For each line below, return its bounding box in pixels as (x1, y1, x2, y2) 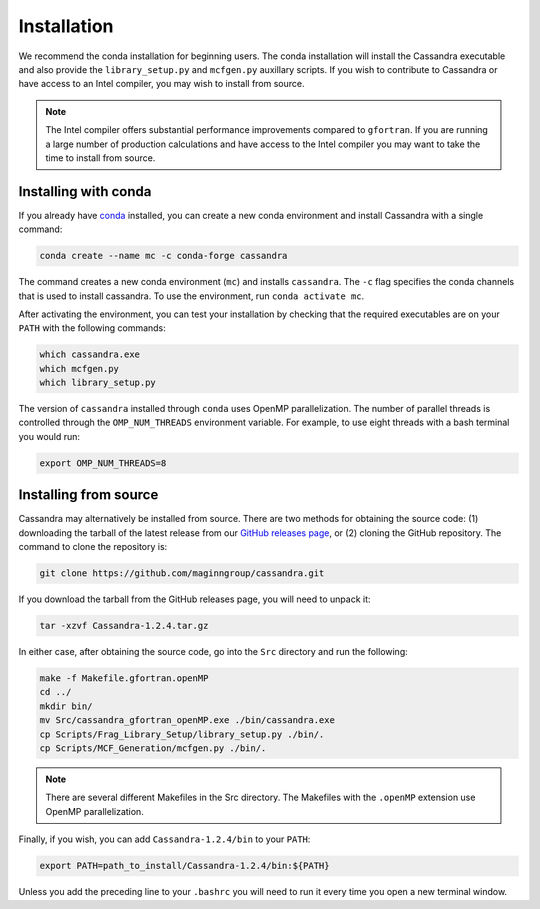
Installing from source (18, 486, 159, 504)
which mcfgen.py (39, 363, 120, 374)
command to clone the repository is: (18, 541, 168, 553)
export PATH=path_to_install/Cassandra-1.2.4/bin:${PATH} (39, 860, 330, 872)
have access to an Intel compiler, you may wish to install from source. (18, 78, 305, 90)
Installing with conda (18, 183, 152, 200)
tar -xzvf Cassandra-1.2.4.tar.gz (39, 620, 209, 632)
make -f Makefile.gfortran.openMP (39, 673, 209, 684)
